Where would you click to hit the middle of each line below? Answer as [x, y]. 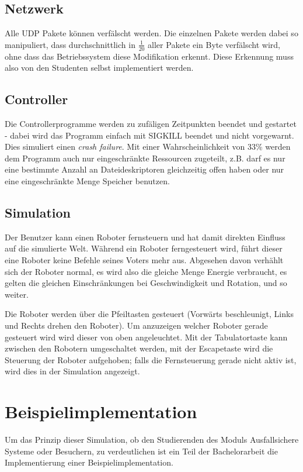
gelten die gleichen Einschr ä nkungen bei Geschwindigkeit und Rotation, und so [146, 283]
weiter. [17, 294]
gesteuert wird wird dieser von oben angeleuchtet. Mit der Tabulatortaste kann [146, 337]
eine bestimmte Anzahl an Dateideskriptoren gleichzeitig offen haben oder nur [144, 169]
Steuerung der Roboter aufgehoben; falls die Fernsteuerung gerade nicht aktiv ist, [151, 359]
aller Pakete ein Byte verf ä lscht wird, [214, 44]
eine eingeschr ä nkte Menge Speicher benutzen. [87, 180]
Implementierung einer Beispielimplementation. [89, 462]
